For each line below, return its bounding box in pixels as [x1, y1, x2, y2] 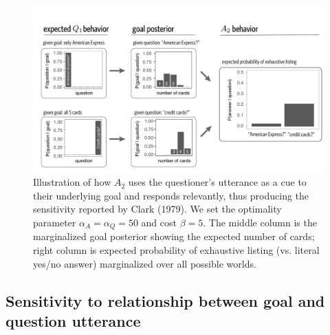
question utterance [5, 310, 141, 332]
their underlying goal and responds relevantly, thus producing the [33, 188, 309, 202]
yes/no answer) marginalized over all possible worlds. [33, 256, 256, 270]
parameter [33, 215, 76, 230]
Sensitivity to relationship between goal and [5, 290, 325, 311]
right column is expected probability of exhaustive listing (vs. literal [33, 243, 320, 257]
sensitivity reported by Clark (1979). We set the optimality [33, 202, 282, 216]
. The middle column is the [203, 215, 317, 230]
